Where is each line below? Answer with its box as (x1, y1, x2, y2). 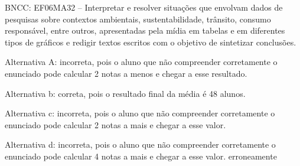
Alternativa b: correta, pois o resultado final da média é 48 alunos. (5, 87, 246, 99)
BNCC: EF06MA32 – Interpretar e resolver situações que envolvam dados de (5, 1, 283, 13)
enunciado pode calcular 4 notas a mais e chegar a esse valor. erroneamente (5, 149, 277, 162)
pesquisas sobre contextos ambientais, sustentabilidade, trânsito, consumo (5, 12, 271, 25)
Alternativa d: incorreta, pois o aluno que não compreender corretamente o (5, 138, 276, 151)
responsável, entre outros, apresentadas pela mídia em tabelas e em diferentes (5, 24, 285, 37)
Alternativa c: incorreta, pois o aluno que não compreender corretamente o (5, 107, 275, 119)
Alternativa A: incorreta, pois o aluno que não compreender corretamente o (5, 56, 278, 68)
